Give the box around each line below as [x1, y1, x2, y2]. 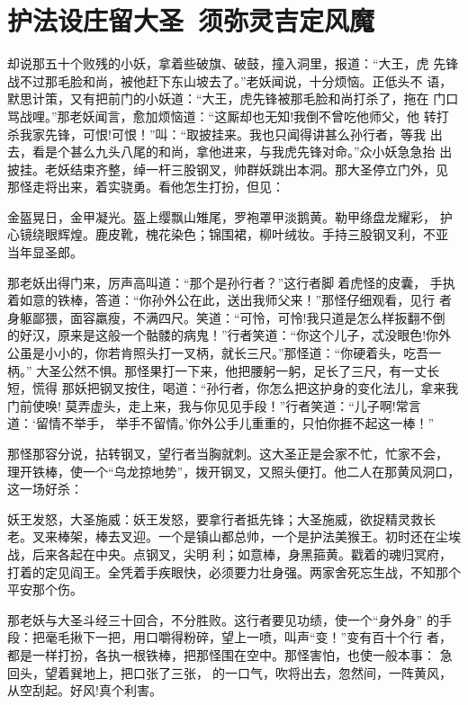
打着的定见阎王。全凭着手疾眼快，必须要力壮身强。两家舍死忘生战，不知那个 [7, 562, 461, 581]
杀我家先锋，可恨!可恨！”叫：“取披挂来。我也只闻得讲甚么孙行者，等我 [7, 124, 427, 143]
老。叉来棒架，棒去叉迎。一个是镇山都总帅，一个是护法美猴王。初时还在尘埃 [7, 527, 461, 546]
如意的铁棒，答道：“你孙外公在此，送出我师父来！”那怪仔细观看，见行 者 [19, 290, 452, 309]
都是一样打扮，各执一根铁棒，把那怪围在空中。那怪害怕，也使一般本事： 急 [7, 645, 453, 664]
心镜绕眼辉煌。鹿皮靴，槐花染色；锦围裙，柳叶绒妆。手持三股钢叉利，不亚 [7, 225, 448, 244]
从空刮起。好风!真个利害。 [7, 681, 162, 700]
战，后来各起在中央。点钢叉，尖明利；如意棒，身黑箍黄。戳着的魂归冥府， [7, 544, 452, 563]
